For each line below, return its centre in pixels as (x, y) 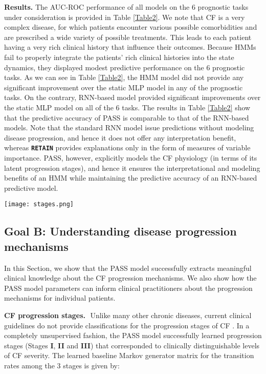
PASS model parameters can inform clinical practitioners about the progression (128, 288)
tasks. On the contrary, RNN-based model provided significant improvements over (132, 97)
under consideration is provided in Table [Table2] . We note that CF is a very (125, 17)
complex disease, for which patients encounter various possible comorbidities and (131, 27)
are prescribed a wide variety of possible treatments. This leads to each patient (128, 37)
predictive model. (31, 188)
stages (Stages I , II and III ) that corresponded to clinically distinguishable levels (132, 345)
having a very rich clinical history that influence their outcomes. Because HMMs (130, 47)
